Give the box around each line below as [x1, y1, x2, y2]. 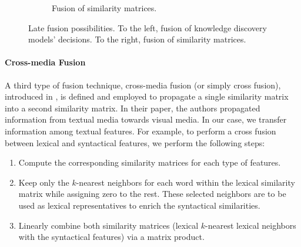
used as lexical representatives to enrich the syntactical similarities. [18, 199, 260, 211]
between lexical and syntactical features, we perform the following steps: [5, 136, 265, 149]
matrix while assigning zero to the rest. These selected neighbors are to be [18, 187, 286, 200]
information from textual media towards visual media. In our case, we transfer [5, 113, 287, 126]
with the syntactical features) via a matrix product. [18, 230, 205, 243]
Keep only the [18, 176, 69, 188]
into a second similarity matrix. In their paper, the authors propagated [5, 101, 260, 114]
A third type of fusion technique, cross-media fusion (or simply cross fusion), [5, 78, 281, 91]
